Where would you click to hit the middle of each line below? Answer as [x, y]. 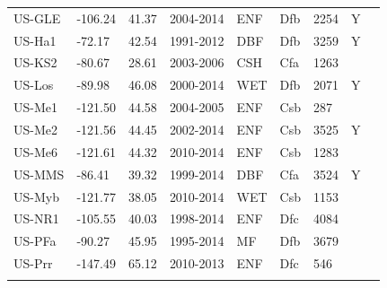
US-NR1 [36, 218]
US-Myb [36, 196]
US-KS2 [35, 62]
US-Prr [33, 263]
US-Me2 [35, 129]
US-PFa [35, 241]
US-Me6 [35, 151]
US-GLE [37, 17]
